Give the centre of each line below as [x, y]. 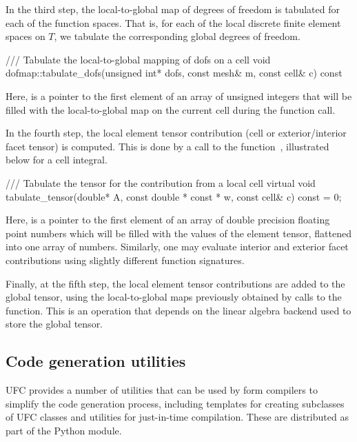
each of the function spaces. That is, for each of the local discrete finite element [173, 22]
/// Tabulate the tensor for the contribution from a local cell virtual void [161, 182]
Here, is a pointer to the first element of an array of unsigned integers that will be [179, 96]
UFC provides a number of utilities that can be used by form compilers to [162, 390]
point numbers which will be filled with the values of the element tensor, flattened [178, 233]
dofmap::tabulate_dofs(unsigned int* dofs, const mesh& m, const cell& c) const [174, 73]
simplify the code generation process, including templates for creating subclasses [175, 403]
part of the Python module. [64, 430]
